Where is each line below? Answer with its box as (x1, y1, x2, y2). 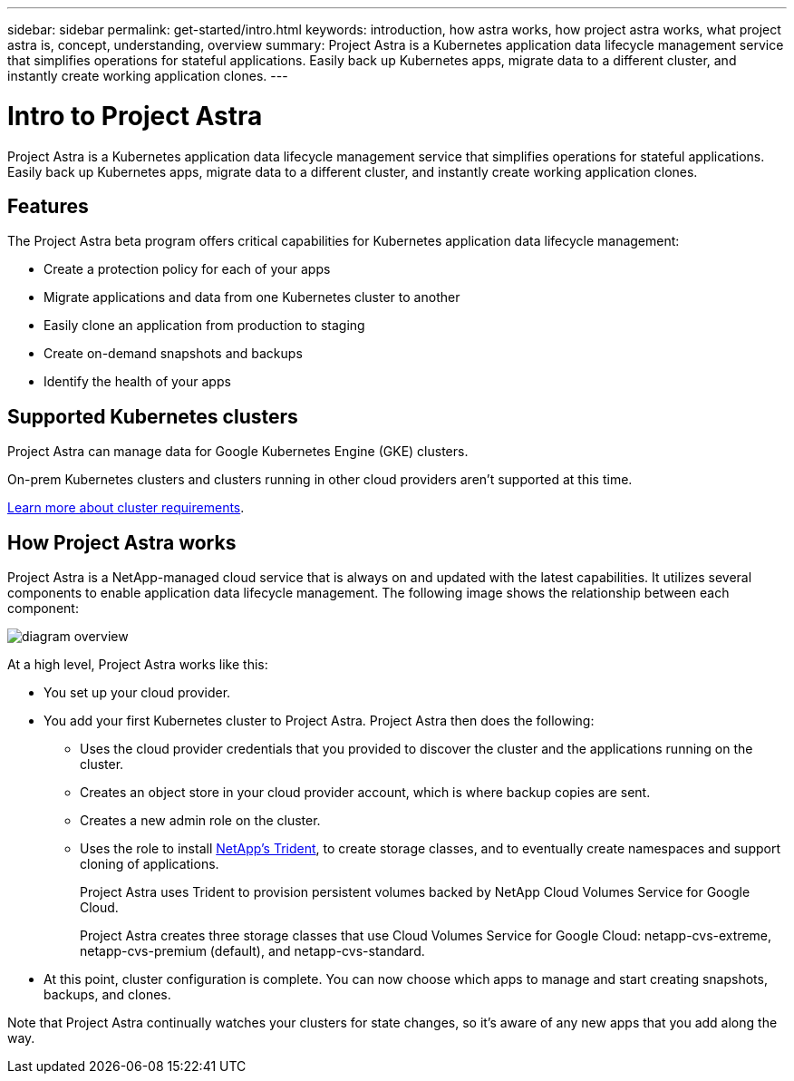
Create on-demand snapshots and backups (44, 346, 303, 362)
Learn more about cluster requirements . (7, 500, 245, 516)
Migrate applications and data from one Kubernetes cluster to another (44, 289, 460, 306)
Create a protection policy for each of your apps (44, 261, 331, 278)
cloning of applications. (80, 856, 219, 872)
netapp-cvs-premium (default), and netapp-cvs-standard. (80, 943, 425, 959)
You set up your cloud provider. (44, 685, 231, 701)
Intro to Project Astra (7, 100, 263, 131)
